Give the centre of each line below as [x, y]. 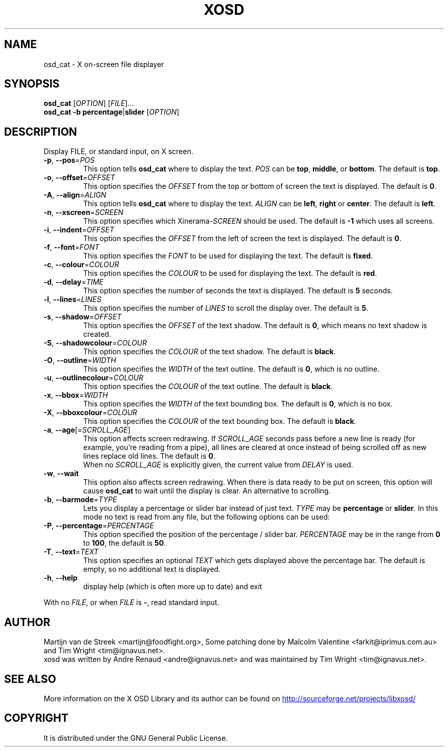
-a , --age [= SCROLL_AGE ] [87, 430]
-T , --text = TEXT [71, 552]
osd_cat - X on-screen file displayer [104, 64]
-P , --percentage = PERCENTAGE [99, 526]
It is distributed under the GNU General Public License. [136, 738]
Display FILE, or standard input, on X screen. [118, 152]
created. [97, 334]
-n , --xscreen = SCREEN [84, 212]
